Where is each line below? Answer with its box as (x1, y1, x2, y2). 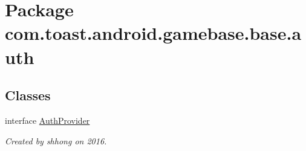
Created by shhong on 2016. (5, 134, 107, 147)
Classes (5, 86, 51, 104)
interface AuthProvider (5, 114, 90, 126)
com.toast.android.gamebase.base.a (5, 21, 302, 45)
